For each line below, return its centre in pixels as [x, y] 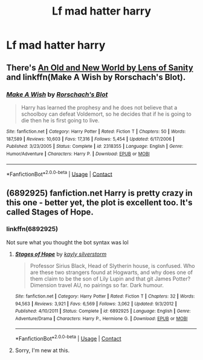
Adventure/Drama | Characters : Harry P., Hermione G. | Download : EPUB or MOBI [101, 318]
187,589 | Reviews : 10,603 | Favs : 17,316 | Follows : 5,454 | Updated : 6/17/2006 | [91, 139]
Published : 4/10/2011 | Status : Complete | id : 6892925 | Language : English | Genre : [103, 311]
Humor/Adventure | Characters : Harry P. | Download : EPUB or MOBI [78, 154]
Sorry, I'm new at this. [42, 350]
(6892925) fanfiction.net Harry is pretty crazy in [100, 193]
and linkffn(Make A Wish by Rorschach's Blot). [96, 77]
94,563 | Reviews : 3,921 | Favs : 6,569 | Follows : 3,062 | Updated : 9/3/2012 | [96, 304]
